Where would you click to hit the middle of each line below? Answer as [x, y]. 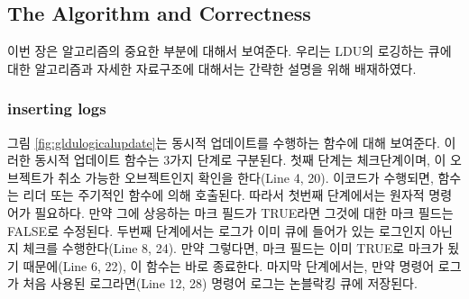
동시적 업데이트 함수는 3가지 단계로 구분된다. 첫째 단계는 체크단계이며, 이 [240, 160]
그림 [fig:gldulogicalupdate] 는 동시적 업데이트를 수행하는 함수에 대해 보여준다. [224, 142]
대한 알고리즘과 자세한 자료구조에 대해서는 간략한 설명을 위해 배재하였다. [212, 68]
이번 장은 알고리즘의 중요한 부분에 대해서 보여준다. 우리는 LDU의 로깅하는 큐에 [230, 51]
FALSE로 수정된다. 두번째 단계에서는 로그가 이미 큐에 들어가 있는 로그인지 [216, 230]
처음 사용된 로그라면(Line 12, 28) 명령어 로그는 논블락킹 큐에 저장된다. [220, 283]
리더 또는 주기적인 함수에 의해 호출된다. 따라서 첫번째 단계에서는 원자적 [224, 195]
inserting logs [57, 109]
